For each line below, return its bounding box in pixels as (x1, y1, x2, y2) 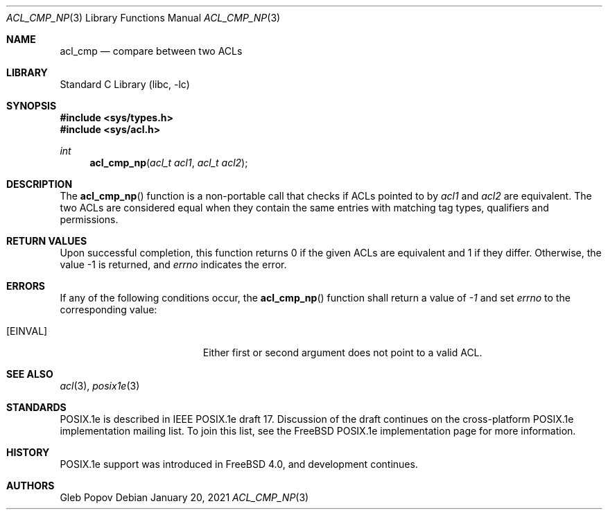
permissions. (60, 213, 119, 225)
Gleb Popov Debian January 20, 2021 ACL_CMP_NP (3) (60, 491, 309, 503)
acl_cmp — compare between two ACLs (60, 45, 243, 57)
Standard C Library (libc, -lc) (60, 78, 190, 90)
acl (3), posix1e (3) (60, 380, 140, 392)
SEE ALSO (6, 368, 53, 380)
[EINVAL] (6, 325, 48, 337)
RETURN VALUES (6, 235, 87, 247)
